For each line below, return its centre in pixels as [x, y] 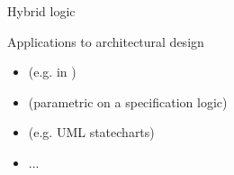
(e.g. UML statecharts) [91, 132]
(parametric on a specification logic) [128, 101]
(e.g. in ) [52, 72]
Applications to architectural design [106, 41]
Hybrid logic [41, 11]
